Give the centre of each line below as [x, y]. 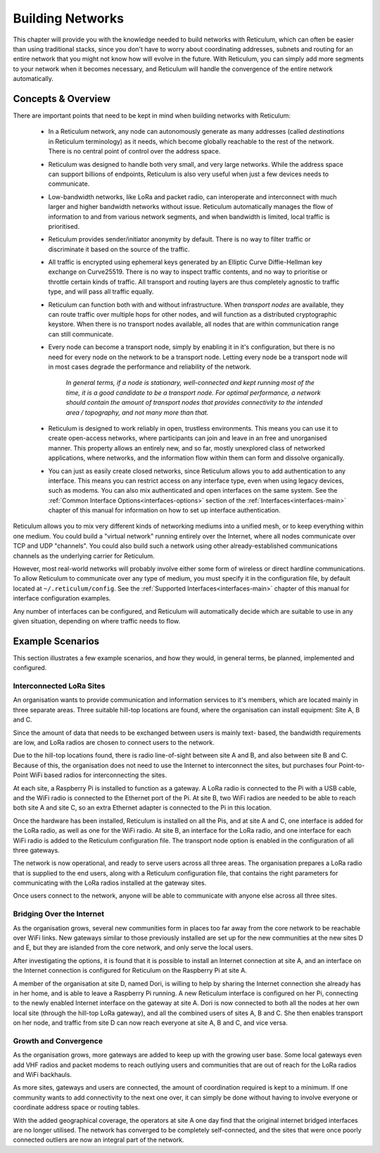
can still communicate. [81, 334]
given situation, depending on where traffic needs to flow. [97, 621]
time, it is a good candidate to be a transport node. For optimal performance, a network [193, 392]
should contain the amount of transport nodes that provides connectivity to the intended [194, 403]
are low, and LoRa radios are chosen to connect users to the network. [114, 742]
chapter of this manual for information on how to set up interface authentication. [164, 510]
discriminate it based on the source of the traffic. [119, 249]
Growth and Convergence [58, 1040]
